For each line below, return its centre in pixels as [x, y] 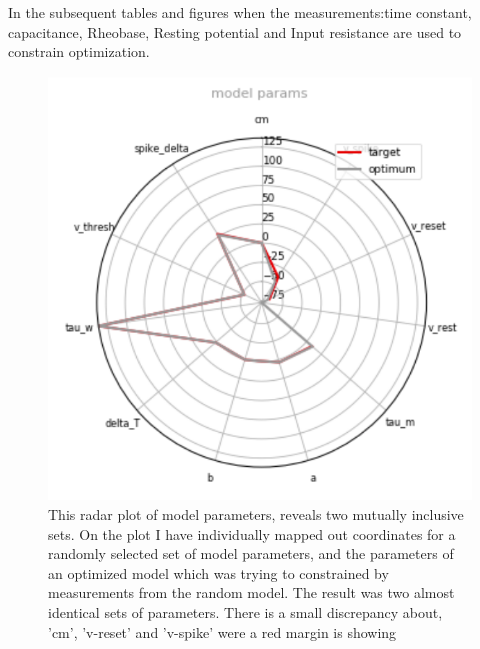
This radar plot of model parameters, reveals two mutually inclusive [256, 514]
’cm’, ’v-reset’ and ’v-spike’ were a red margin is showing [222, 631]
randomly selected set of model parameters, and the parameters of [251, 553]
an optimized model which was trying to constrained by [218, 572]
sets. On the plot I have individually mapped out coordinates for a [252, 533]
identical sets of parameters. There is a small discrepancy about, [245, 612]
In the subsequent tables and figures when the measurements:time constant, [240, 12]
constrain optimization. [79, 51]
